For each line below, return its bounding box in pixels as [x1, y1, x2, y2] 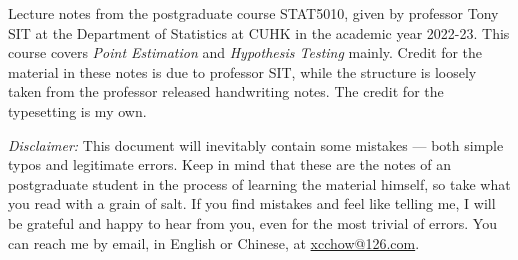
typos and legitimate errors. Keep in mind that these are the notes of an [8, 154, 452, 175]
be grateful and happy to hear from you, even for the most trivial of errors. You [8, 212, 497, 233]
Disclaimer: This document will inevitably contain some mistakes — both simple [8, 134, 504, 155]
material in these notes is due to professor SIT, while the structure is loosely [8, 61, 477, 82]
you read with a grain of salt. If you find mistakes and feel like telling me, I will [8, 193, 496, 214]
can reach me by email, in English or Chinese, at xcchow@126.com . [8, 232, 420, 253]
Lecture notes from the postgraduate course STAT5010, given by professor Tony [8, 3, 499, 23]
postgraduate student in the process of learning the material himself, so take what [8, 173, 511, 194]
